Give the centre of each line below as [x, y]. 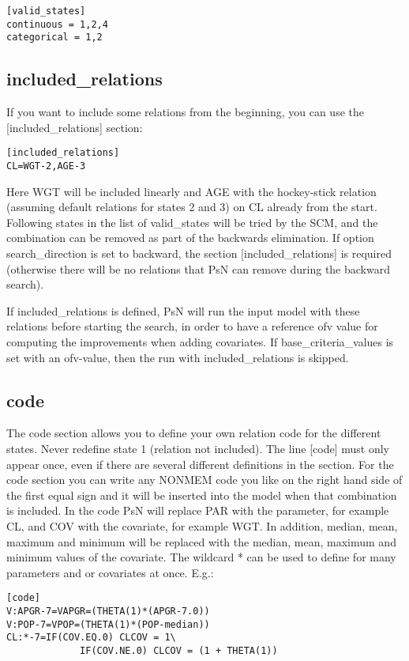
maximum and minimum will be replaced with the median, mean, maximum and [201, 541]
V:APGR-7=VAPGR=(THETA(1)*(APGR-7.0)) [108, 611]
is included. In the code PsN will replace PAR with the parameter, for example [198, 510]
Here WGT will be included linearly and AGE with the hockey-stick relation [191, 191]
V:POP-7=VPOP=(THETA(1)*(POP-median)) [108, 624]
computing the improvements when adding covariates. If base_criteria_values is [200, 342]
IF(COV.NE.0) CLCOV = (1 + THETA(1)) [179, 650]
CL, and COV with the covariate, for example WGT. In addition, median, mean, [202, 525]
